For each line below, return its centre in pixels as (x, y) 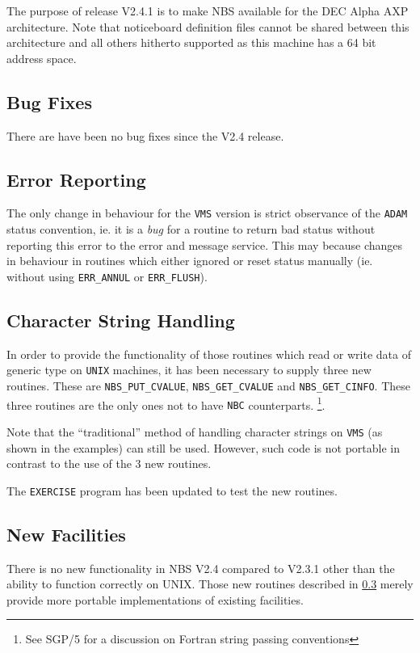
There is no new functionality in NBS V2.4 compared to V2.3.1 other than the (201, 568)
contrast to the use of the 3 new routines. (109, 463)
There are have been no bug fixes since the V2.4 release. (145, 135)
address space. (42, 58)
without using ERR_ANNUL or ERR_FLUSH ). (107, 276)
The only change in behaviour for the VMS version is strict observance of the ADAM (207, 213)
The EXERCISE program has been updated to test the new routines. (172, 490)
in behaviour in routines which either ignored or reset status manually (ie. (190, 261)
